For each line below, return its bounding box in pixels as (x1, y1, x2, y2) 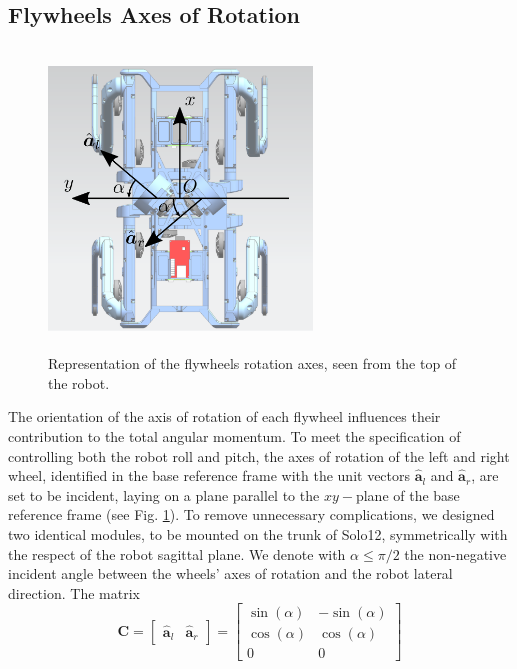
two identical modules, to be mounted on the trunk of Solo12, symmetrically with (8, 523, 508, 544)
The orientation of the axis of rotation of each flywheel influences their (8, 406, 441, 427)
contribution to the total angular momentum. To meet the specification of (8, 425, 461, 446)
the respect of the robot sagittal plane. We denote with (8, 543, 346, 564)
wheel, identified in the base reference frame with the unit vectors (8, 465, 411, 486)
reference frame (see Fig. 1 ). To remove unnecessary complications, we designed (8, 504, 495, 525)
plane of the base (355, 484, 460, 505)
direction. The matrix (8, 582, 140, 603)
